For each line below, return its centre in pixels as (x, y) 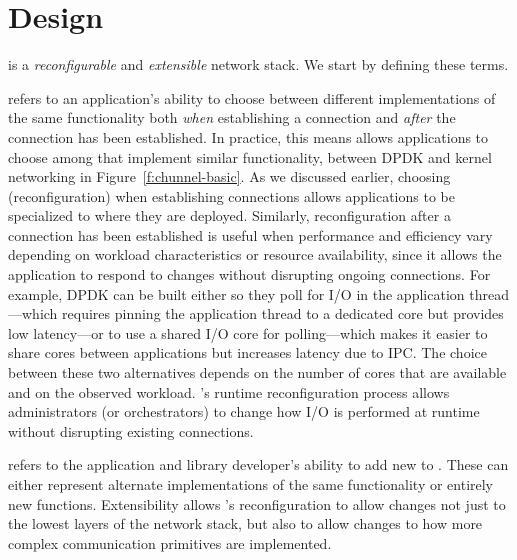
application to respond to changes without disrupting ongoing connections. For (249, 274)
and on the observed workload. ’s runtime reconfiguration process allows (229, 391)
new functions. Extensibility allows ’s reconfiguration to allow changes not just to (257, 503)
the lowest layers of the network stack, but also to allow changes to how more (245, 523)
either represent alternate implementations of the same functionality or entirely (251, 484)
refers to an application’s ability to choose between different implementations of (252, 97)
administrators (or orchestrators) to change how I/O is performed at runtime (244, 411)
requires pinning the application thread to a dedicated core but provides (283, 313)
